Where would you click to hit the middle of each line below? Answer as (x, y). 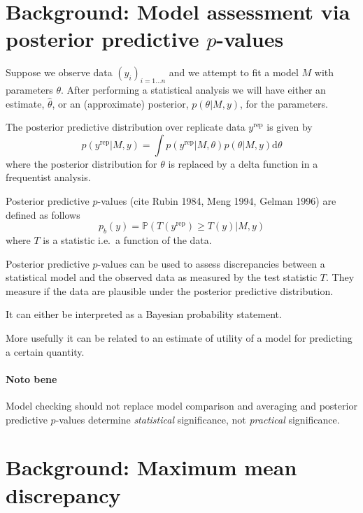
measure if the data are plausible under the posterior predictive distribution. (170, 290)
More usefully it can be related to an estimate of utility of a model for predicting (179, 338)
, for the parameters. (284, 103)
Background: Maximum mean (151, 467)
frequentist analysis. (48, 177)
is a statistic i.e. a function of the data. (127, 240)
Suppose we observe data (59, 72)
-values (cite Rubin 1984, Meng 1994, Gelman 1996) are (217, 201)
